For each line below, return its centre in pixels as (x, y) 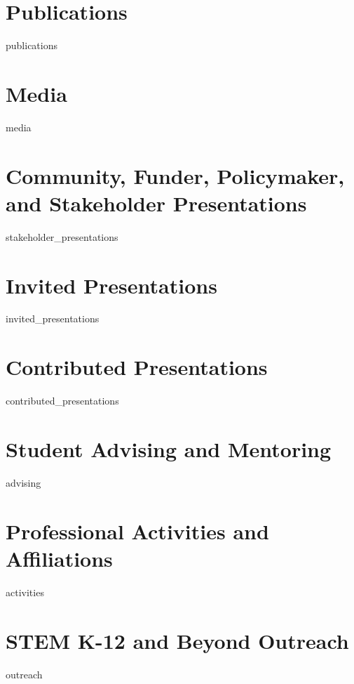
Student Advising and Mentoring (169, 448)
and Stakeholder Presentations (156, 203)
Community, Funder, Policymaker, (175, 175)
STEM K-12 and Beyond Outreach (177, 640)
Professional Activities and (137, 531)
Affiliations (59, 558)
